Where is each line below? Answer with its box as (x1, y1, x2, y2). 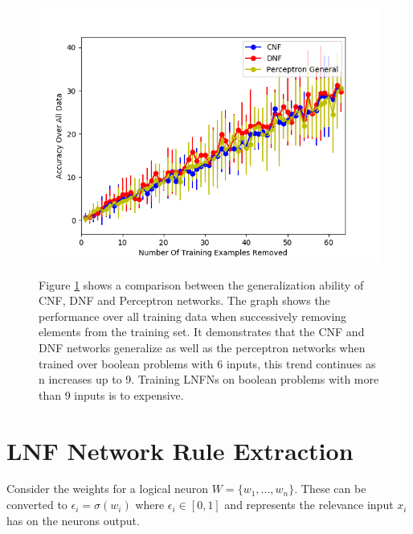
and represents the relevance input (224, 496, 394, 513)
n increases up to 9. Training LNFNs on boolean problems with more (39, 371, 379, 388)
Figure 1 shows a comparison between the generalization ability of (39, 276, 364, 293)
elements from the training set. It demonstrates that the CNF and (39, 323, 365, 340)
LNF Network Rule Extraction (6, 433, 354, 466)
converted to (6, 496, 67, 513)
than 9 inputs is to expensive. (39, 386, 184, 403)
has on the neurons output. (6, 511, 140, 528)
